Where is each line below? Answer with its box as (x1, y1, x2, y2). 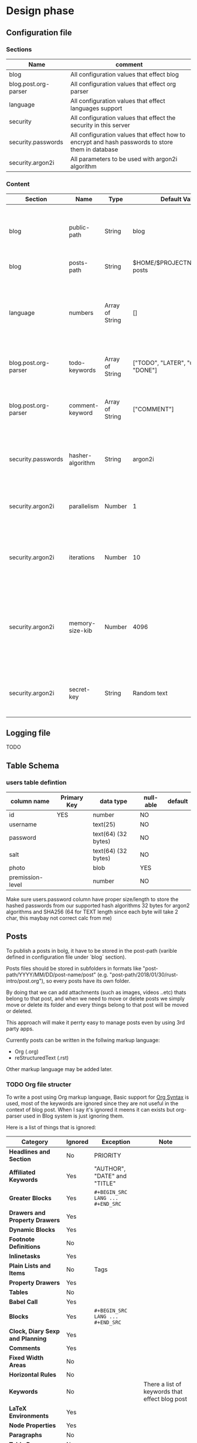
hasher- (69, 451, 92, 460)
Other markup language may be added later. (6, 1065, 113, 1072)
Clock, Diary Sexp (9, 1327, 60, 1335)
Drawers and (9, 1209, 46, 1217)
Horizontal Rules (9, 1371, 57, 1379)
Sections (6, 45, 32, 54)
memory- (69, 619, 96, 627)
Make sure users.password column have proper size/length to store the (6, 896, 179, 903)
